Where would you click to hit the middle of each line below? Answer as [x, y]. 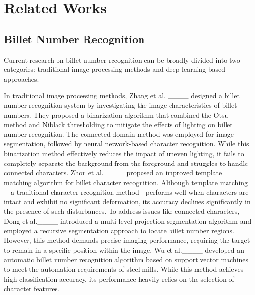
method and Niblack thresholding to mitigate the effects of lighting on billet [118, 124]
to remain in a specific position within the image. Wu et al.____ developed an [124, 249]
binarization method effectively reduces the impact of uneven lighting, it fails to [124, 153]
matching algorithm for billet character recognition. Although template [111, 182]
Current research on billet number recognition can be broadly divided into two [122, 59]
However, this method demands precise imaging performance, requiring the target [127, 240]
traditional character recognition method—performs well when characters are [132, 192]
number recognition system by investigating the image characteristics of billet [121, 105]
